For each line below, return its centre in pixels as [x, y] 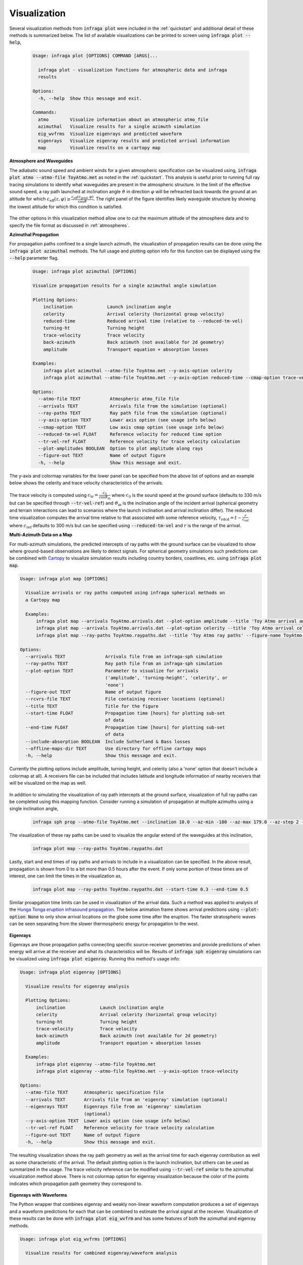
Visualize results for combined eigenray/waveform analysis [101, 1253]
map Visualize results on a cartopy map [99, 148]
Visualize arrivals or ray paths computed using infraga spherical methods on [125, 593]
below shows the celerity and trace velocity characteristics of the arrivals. [86, 483]
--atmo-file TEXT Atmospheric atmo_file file [109, 399]
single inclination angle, [34, 809]
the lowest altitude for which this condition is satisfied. [66, 206]
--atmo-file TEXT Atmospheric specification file [95, 1092]
